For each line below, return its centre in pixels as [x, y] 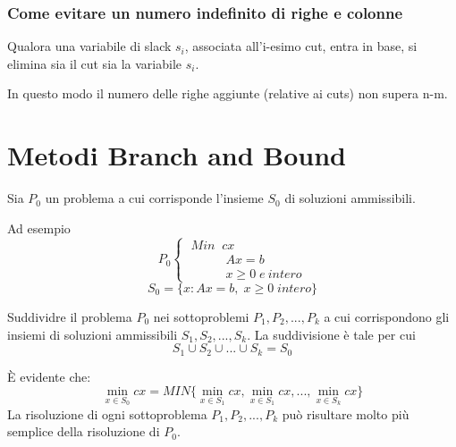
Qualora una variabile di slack [89, 46]
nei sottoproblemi [201, 316]
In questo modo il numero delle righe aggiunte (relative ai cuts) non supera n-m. [228, 93]
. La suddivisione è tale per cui [331, 334]
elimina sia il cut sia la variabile [95, 63]
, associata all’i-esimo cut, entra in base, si [301, 46]
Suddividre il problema [70, 316]
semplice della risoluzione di [84, 431]
